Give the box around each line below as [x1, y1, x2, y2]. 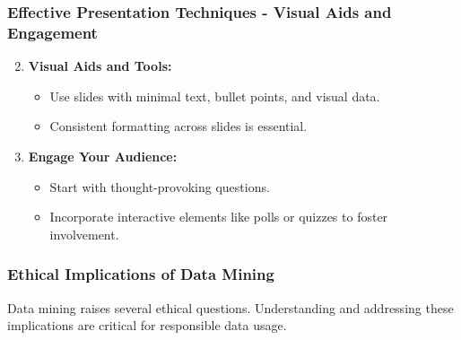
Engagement [7, 21, 98, 43]
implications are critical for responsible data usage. [7, 316, 287, 335]
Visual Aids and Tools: [28, 57, 172, 75]
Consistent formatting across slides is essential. [49, 117, 308, 135]
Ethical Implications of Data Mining [7, 263, 274, 285]
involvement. [49, 224, 119, 243]
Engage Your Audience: [28, 146, 178, 165]
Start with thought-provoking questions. [49, 177, 270, 196]
